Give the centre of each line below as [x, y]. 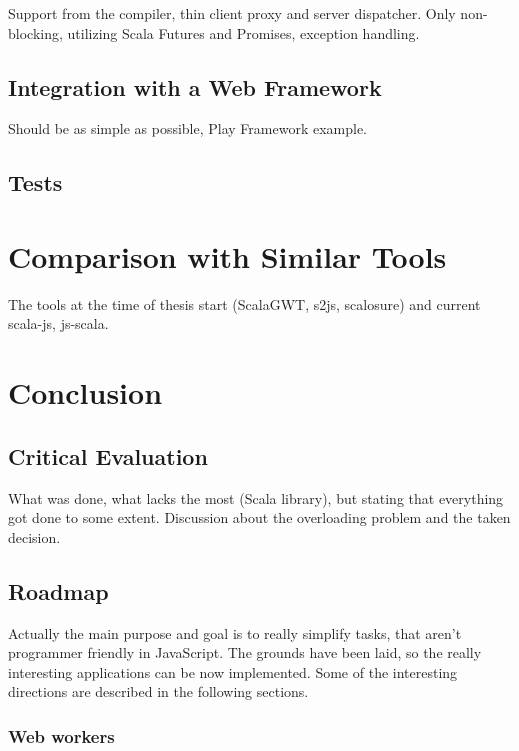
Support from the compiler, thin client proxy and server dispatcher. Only [232, 13]
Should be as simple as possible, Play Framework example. [188, 128]
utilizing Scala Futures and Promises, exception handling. [243, 32]
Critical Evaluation [108, 455]
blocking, [35, 32]
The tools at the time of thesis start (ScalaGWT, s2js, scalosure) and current [244, 303]
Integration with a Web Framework [195, 86]
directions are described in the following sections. [158, 691]
